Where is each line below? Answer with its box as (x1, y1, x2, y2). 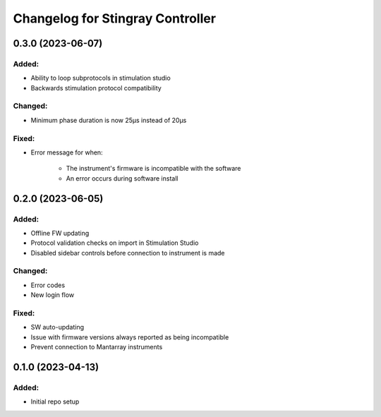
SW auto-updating (30, 323, 85, 332)
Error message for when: (30, 148, 103, 157)
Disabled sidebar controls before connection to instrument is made (30, 248, 225, 257)
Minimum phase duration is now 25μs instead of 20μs (30, 116, 187, 124)
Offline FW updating (30, 229, 90, 237)
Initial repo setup (30, 397, 80, 406)
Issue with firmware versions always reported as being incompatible (30, 332, 229, 342)
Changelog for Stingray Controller (13, 11, 217, 26)
